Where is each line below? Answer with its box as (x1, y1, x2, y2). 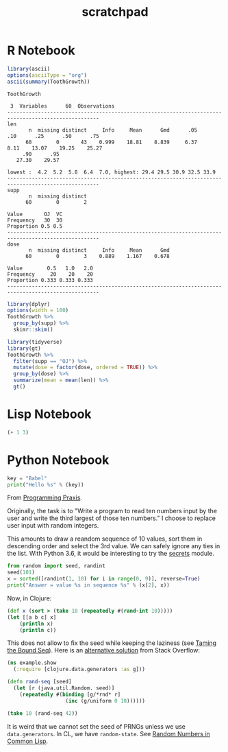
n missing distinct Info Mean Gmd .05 (28, 126, 197, 134)
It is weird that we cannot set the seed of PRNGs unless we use (7, 722, 186, 731)
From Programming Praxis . (7, 493, 82, 502)
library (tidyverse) (7, 338, 63, 345)
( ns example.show (7, 659, 57, 666)
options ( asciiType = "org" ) (7, 71, 88, 79)
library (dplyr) (7, 301, 51, 307)
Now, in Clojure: (7, 594, 52, 602)
